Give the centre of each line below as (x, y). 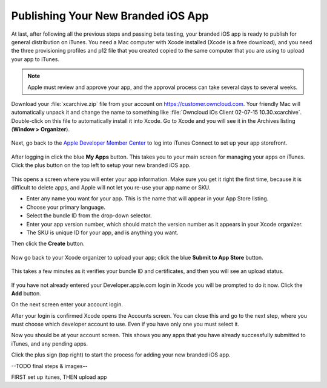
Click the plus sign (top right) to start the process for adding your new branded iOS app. (121, 355)
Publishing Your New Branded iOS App (110, 16)
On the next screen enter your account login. (67, 304)
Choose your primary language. (66, 207)
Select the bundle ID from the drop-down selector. (89, 215)
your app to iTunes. (35, 59)
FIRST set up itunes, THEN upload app (59, 377)
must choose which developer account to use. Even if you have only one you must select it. (125, 324)
